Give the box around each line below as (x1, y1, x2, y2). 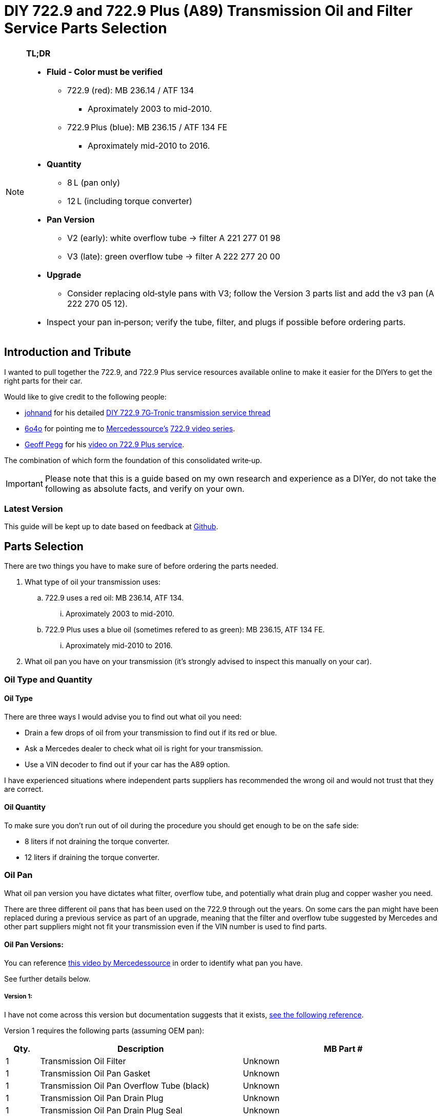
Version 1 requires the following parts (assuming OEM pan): (4, 1026, 205, 1035)
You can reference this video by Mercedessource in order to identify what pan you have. (4, 958, 303, 967)
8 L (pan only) (67, 177, 120, 188)
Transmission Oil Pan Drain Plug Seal (40, 1105, 183, 1115)
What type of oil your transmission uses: (25, 577, 161, 587)
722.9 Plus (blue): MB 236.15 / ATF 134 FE (67, 122, 228, 132)
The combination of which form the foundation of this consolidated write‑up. (4, 455, 262, 465)
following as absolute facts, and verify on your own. (45, 483, 245, 494)
